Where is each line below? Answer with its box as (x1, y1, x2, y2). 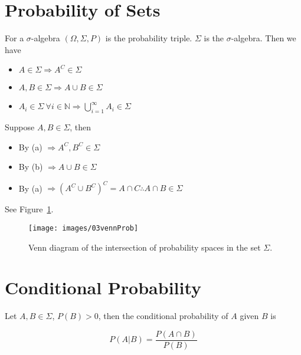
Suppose (5, 121, 35, 133)
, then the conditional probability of (98, 310, 228, 322)
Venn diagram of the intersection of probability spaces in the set (28, 241, 261, 253)
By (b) (18, 160, 43, 173)
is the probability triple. (105, 32, 192, 44)
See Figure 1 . (5, 203, 54, 215)
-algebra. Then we (231, 32, 296, 44)
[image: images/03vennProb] (28, 223, 139, 232)
